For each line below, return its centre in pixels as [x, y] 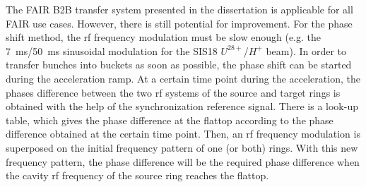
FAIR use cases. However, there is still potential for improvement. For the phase [179, 23]
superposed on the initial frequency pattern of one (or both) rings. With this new [182, 147]
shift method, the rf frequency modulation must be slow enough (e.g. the [163, 37]
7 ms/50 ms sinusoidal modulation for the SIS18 [112, 50]
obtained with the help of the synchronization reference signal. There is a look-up [182, 106]
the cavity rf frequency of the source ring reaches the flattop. [137, 175]
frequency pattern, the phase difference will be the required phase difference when [183, 161]
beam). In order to [306, 50]
